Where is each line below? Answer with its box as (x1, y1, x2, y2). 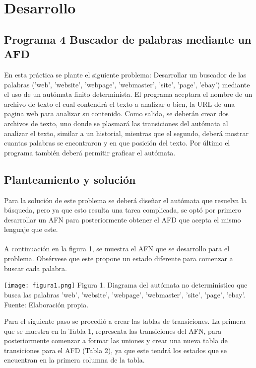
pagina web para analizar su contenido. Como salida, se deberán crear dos (4, 108, 229, 119)
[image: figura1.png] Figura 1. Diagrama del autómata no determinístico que (4, 280, 248, 290)
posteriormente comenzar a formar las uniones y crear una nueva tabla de (4, 335, 228, 346)
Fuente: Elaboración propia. (4, 299, 89, 309)
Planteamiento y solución (4, 171, 136, 187)
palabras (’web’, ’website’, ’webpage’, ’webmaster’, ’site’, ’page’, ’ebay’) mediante (4, 79, 250, 89)
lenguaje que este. (4, 224, 58, 234)
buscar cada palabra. (4, 263, 67, 273)
